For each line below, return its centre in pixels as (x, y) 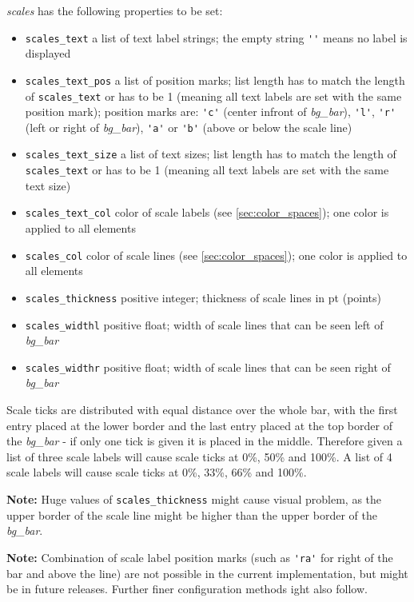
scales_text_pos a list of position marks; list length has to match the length (215, 80)
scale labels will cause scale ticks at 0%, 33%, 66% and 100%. (157, 472)
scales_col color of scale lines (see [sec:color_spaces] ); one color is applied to (216, 255)
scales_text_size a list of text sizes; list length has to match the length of (211, 154)
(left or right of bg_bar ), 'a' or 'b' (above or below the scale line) (189, 127)
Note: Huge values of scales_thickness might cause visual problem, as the (194, 499)
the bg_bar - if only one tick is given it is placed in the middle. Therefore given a (205, 441)
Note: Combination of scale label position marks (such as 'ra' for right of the (200, 557)
